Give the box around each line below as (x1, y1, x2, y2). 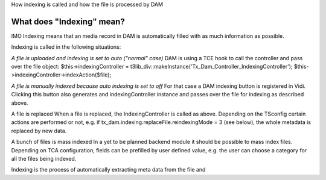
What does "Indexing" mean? (11, 16, 125, 26)
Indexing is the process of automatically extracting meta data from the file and (11, 166, 206, 173)
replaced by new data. (11, 127, 67, 134)
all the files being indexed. (11, 155, 77, 162)
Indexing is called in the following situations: (11, 43, 121, 51)
